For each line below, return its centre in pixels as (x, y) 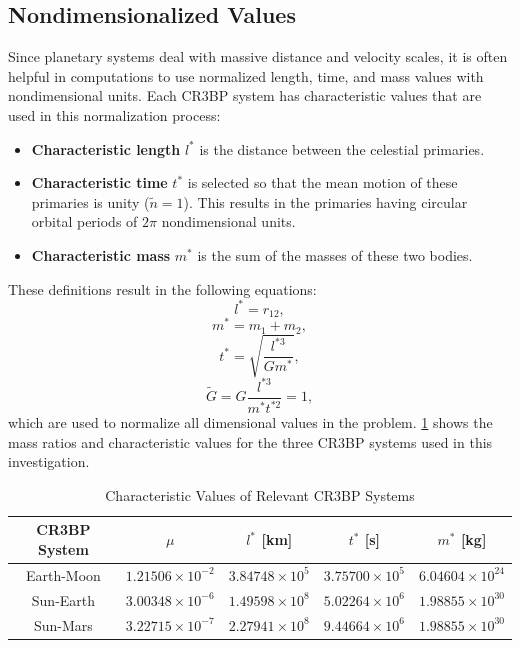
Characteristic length (106, 148)
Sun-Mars (63, 624)
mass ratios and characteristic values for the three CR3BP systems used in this (250, 441)
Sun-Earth (63, 599)
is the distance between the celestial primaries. (342, 148)
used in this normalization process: (114, 114)
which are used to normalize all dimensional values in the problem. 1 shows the (250, 422)
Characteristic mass (101, 254)
